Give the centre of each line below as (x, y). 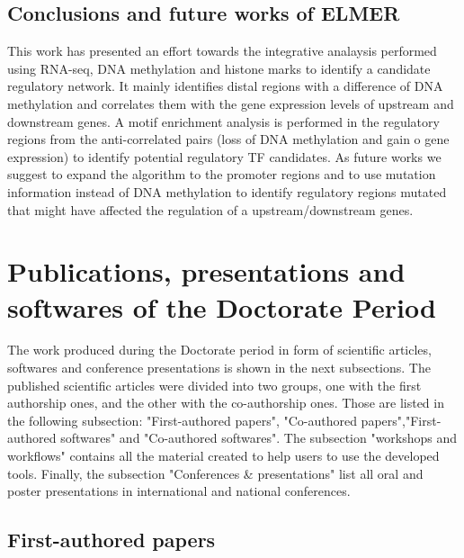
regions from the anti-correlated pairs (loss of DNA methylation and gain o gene (228, 139)
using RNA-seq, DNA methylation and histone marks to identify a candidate (219, 68)
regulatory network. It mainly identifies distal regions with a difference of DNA (225, 86)
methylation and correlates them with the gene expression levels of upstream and (231, 103)
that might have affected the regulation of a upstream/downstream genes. (210, 209)
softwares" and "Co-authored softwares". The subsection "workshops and (259, 438)
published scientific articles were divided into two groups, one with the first (214, 385)
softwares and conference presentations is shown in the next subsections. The (219, 368)
